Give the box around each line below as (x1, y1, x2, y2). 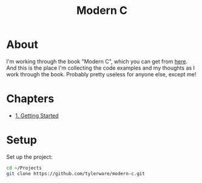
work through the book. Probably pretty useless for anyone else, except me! (6, 70, 197, 78)
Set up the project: (6, 153, 53, 161)
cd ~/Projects (6, 165, 42, 171)
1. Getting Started (15, 111, 59, 119)
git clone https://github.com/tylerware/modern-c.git (6, 170, 146, 176)
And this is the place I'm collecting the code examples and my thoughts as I (6, 64, 195, 72)
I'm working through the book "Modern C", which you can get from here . (6, 58, 188, 65)
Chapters (6, 92, 55, 106)
